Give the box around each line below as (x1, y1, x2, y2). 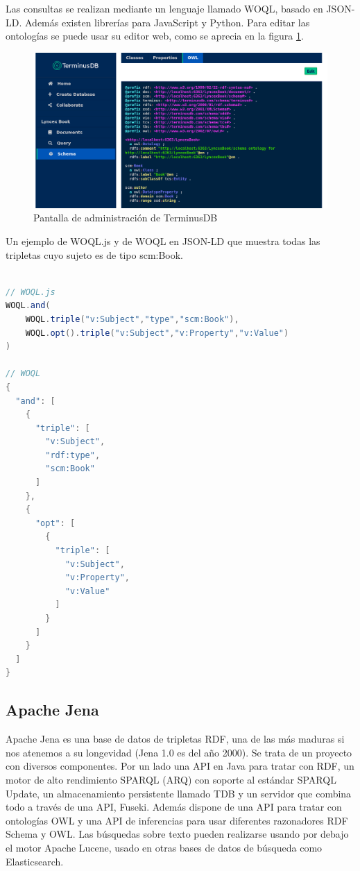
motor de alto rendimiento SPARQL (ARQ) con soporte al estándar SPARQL (6, 772, 336, 786)
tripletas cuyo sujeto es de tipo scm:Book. (6, 247, 184, 262)
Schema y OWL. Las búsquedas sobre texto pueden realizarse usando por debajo (6, 827, 349, 841)
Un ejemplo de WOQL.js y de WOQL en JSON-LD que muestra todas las (6, 233, 320, 248)
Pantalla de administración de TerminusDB (33, 210, 218, 225)
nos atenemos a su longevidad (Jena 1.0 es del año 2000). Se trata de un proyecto (6, 745, 352, 759)
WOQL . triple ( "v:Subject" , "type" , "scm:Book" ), (25, 314, 239, 324)
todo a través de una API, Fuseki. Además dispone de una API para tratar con (6, 800, 342, 814)
